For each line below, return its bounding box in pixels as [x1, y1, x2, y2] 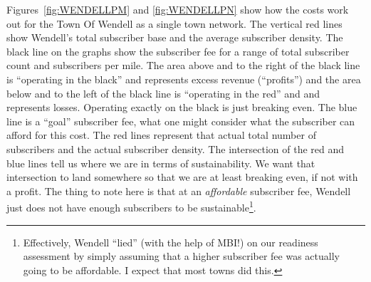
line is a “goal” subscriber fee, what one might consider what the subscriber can [6, 113, 355, 128]
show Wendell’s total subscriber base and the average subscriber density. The [6, 30, 343, 45]
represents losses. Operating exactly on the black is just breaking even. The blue [6, 100, 357, 115]
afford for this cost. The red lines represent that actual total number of [6, 127, 316, 142]
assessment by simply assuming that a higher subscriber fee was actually [23, 249, 340, 263]
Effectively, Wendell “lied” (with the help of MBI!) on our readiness [23, 234, 318, 249]
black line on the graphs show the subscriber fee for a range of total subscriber [6, 43, 350, 58]
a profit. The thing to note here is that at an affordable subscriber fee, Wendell [6, 183, 351, 198]
